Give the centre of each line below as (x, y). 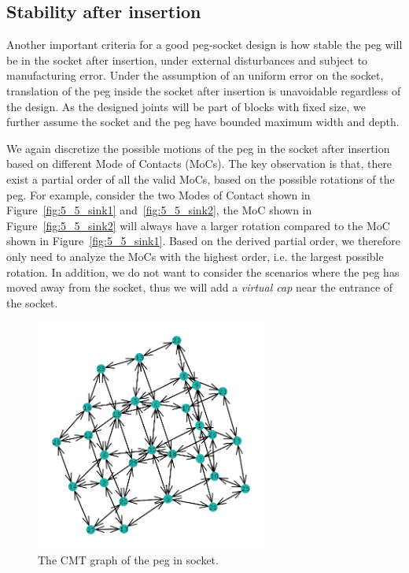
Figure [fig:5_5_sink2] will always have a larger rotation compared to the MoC (198, 225)
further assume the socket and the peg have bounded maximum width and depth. (203, 122)
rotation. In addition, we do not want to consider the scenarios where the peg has (203, 272)
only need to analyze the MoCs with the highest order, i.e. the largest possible (195, 256)
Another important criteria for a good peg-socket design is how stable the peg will (204, 45)
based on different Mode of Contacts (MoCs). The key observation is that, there (199, 164)
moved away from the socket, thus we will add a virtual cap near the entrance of (200, 287)
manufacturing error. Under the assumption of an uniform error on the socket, (195, 75)
